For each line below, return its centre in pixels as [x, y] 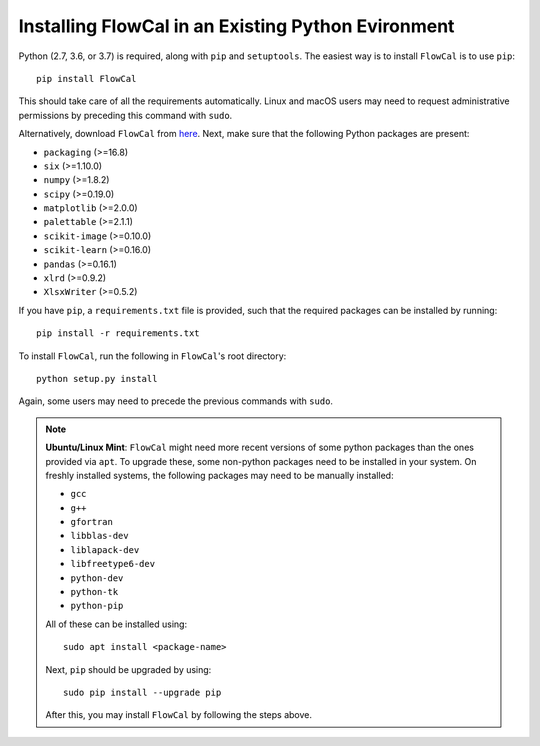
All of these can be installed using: [116, 624]
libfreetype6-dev [112, 564]
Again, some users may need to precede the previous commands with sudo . [176, 401]
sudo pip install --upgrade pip [142, 692]
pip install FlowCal [86, 78]
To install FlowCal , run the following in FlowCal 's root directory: [152, 356]
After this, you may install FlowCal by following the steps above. [178, 715]
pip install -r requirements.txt [118, 333]
